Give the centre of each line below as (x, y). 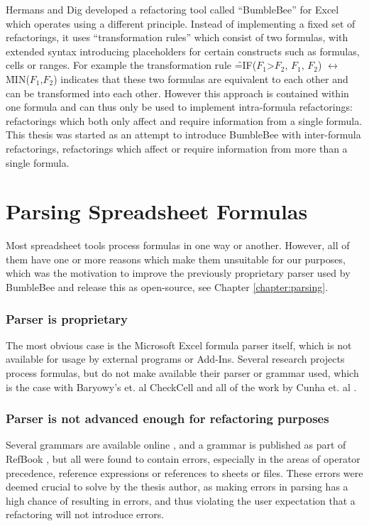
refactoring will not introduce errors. (85, 514)
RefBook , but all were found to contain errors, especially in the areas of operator (183, 459)
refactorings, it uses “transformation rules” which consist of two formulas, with (177, 37)
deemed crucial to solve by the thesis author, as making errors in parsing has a (177, 487)
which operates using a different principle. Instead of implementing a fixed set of (181, 23)
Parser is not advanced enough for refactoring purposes (167, 418)
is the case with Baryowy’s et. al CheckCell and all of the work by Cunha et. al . (181, 387)
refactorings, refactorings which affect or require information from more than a (177, 148)
